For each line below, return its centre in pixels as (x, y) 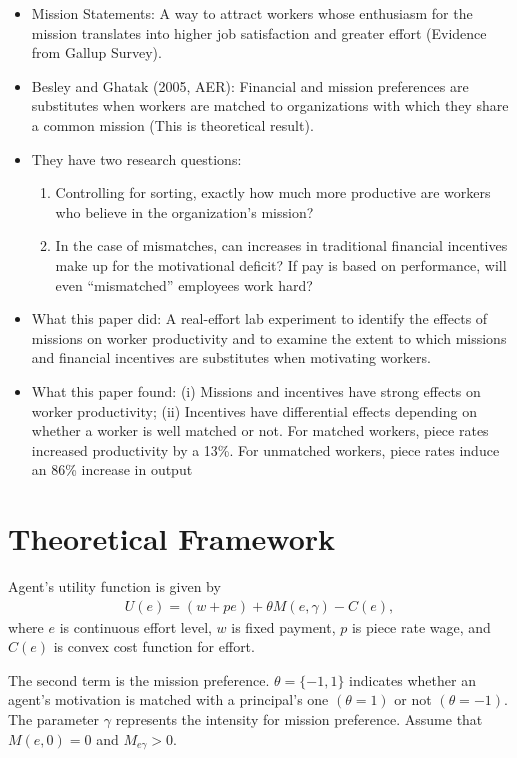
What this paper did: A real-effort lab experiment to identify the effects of (259, 318)
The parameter (54, 719)
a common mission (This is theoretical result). (172, 124)
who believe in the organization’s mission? (184, 211)
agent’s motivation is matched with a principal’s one (168, 699)
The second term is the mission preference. (139, 679)
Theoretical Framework (172, 538)
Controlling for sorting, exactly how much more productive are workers (273, 192)
